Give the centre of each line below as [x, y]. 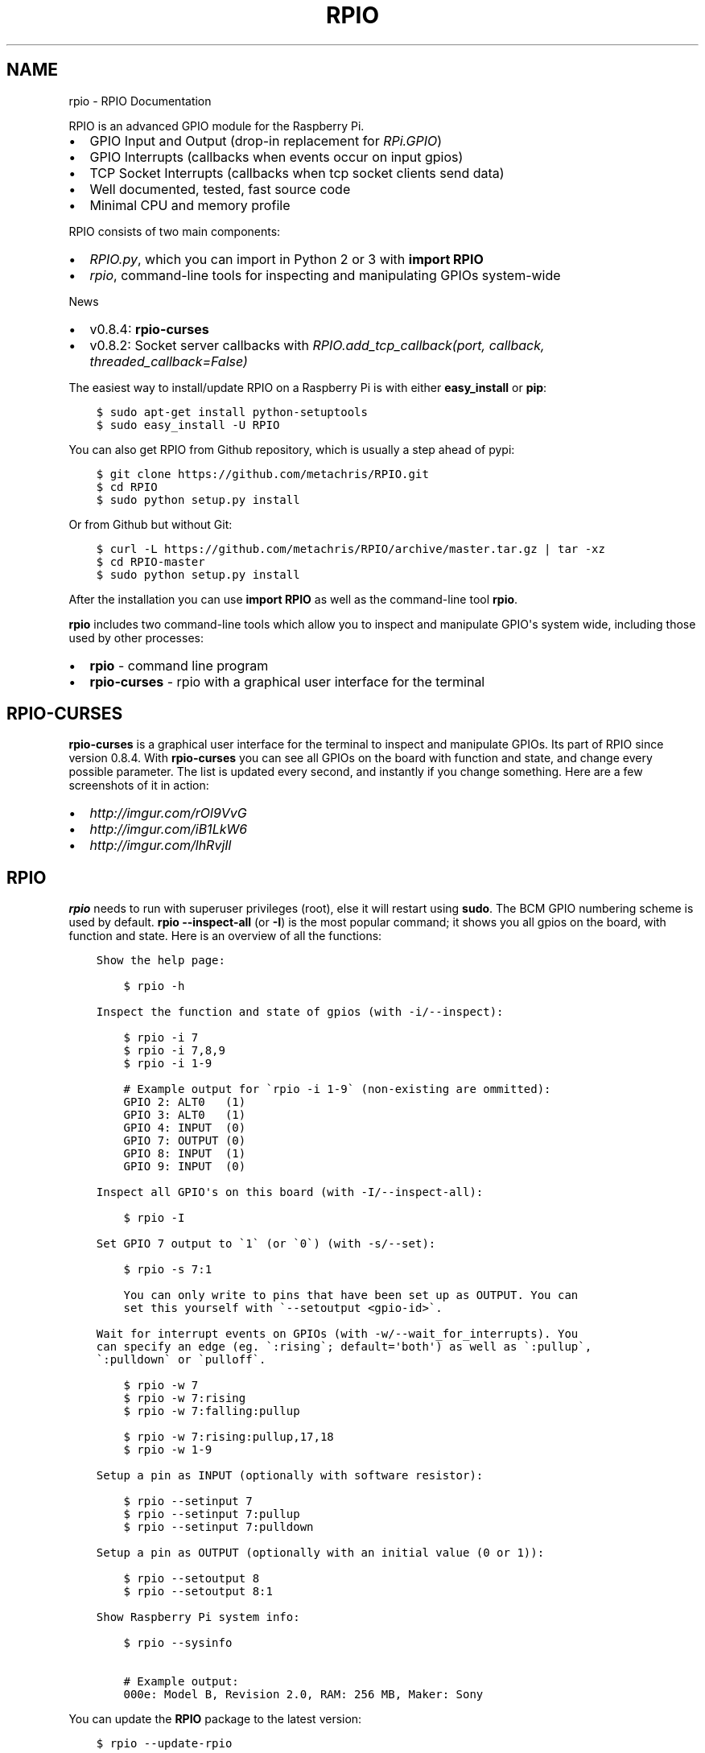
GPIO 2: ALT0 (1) [185, 1102]
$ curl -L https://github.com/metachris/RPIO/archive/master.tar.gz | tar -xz [350, 549]
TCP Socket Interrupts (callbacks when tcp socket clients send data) [297, 173]
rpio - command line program [179, 665]
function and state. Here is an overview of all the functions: [225, 936]
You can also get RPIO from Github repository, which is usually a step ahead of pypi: [292, 449]
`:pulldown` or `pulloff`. [181, 1360]
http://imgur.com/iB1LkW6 [169, 829]
